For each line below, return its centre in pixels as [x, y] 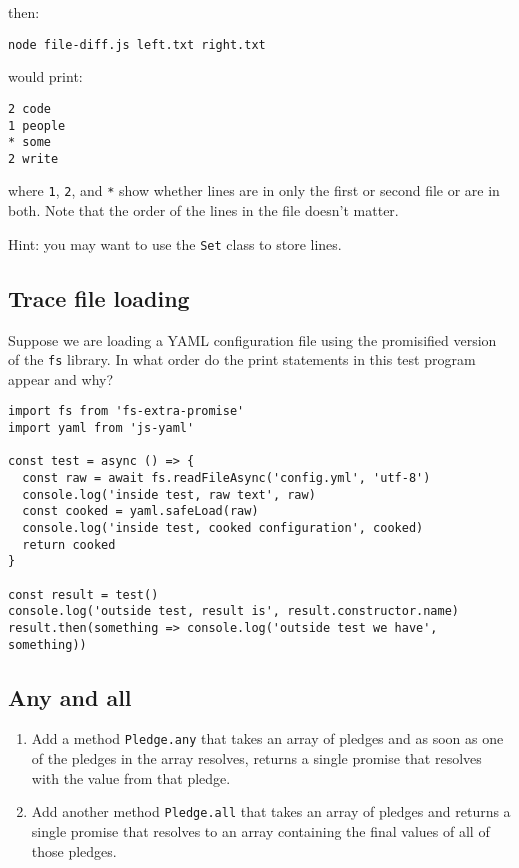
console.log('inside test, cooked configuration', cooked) [223, 528]
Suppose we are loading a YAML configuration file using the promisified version [252, 339]
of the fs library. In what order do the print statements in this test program [242, 359]
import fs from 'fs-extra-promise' [126, 411]
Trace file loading [99, 297]
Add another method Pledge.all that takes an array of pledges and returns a [271, 811]
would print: [45, 76]
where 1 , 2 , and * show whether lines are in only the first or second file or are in [254, 190]
